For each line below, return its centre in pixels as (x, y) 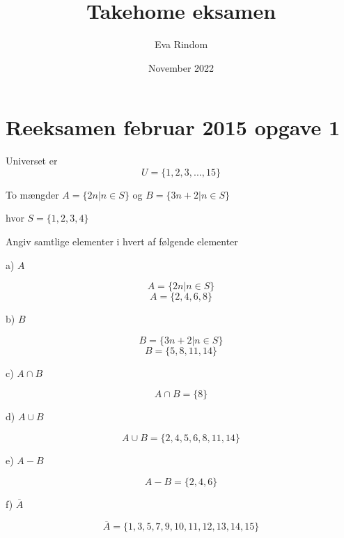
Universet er (32, 161)
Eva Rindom (181, 44)
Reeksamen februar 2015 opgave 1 (173, 127)
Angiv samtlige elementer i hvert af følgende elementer (122, 241)
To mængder (32, 194)
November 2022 (181, 67)
